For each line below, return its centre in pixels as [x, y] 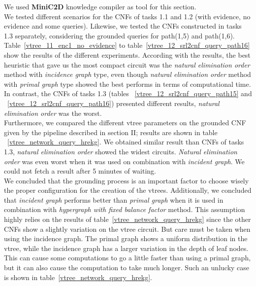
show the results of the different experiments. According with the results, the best [127, 54]
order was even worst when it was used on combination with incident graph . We [124, 161]
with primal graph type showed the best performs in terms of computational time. [128, 84]
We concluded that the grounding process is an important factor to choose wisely [127, 180]
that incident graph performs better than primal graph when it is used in [114, 199]
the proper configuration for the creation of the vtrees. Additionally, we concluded [128, 190]
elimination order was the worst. [53, 113]
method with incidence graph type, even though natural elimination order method [128, 74]
